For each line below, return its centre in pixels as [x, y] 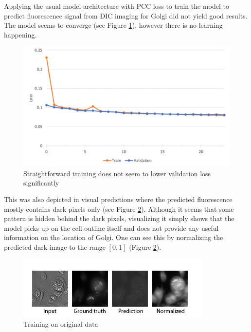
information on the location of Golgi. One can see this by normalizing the [114, 237]
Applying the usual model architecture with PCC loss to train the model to [117, 6]
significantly [41, 183]
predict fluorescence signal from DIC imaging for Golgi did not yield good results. [126, 15]
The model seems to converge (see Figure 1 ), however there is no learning [113, 25]
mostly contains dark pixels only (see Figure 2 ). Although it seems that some [119, 209]
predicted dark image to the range [55, 247]
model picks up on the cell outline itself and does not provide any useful [111, 228]
